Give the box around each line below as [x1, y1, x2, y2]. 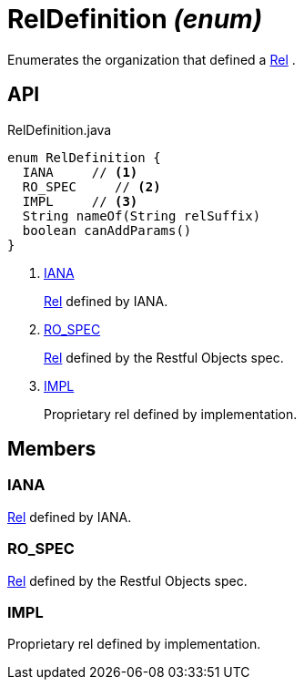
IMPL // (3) [22, 193, 138, 209]
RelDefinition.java [7, 121, 112, 138]
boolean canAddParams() [22, 222, 192, 238]
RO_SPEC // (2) [22, 179, 161, 194]
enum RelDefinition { [7, 149, 161, 165]
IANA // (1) [22, 164, 138, 179]
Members [7, 437, 96, 461]
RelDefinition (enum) [7, 4, 263, 35]
